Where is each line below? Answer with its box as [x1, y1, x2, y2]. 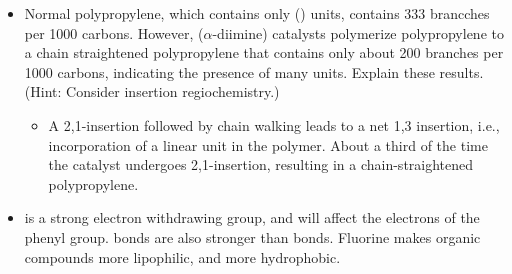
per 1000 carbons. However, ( [24, 22, 204, 43]
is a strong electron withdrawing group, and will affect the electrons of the [24, 207, 480, 228]
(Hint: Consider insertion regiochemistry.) [24, 81, 280, 102]
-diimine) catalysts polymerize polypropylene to [212, 22, 504, 43]
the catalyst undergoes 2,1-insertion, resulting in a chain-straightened [48, 154, 474, 175]
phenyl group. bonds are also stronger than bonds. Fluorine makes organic [24, 226, 481, 247]
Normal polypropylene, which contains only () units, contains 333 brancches [24, 3, 490, 23]
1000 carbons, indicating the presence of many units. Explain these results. [24, 61, 484, 82]
